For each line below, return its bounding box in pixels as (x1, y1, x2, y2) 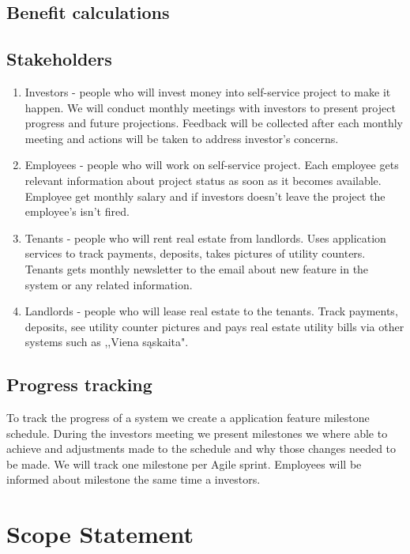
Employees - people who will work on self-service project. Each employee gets (24, 156, 399, 173)
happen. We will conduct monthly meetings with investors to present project (24, 99, 396, 115)
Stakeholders (6, 47, 112, 71)
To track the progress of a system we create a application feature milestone (6, 409, 370, 426)
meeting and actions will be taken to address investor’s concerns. (24, 130, 339, 146)
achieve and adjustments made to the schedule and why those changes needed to (6, 440, 397, 457)
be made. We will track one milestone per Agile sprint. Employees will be (6, 455, 362, 472)
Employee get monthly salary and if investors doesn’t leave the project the (24, 187, 386, 204)
